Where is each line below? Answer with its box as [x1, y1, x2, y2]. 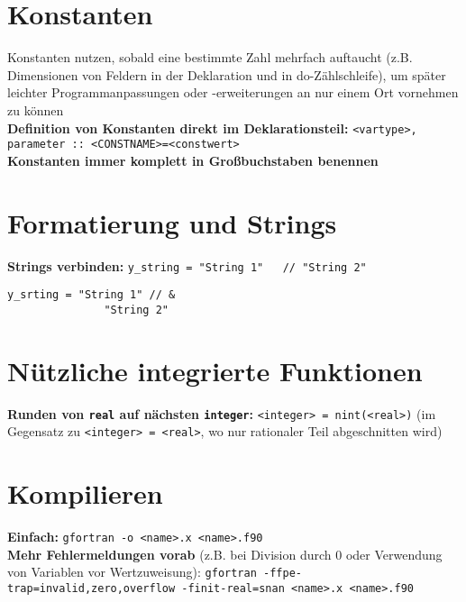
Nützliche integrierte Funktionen [7, 351, 423, 388]
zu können [7, 100, 64, 119]
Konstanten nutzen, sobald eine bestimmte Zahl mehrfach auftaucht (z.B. [7, 48, 413, 67]
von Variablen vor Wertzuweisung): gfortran [7, 562, 257, 581]
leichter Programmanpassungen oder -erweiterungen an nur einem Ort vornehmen [7, 83, 459, 102]
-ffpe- [262, 567, 302, 580]
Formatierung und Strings [7, 204, 337, 241]
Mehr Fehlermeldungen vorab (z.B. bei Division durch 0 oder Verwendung [7, 544, 443, 563]
